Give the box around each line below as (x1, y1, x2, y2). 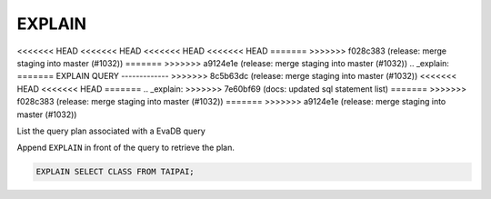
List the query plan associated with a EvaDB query (16, 125, 206, 136)
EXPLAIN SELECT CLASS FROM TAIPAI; (35, 166, 195, 177)
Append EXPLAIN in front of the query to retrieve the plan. (16, 142, 235, 154)
